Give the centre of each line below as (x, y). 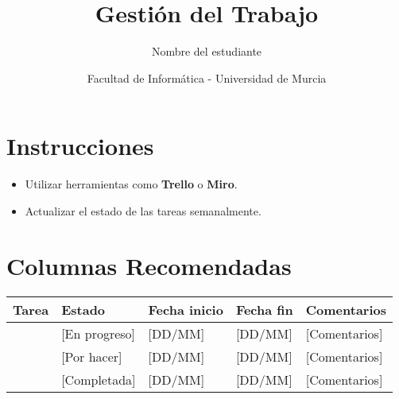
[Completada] (99, 379)
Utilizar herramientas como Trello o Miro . (131, 184)
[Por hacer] (92, 356)
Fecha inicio (186, 309)
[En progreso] (99, 333)
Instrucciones (80, 146)
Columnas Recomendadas (149, 265)
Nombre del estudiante (207, 51)
